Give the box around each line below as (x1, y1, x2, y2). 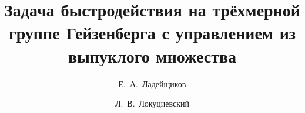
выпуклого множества (68, 43, 237, 67)
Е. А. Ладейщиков (118, 77, 186, 90)
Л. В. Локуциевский (115, 97, 190, 109)
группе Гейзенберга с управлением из (8, 20, 296, 44)
